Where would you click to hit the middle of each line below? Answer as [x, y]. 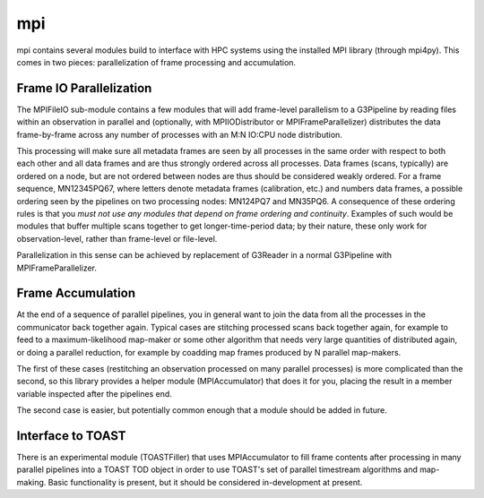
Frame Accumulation [76, 293]
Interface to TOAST [71, 436]
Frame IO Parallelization [84, 88]
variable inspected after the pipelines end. [94, 393]
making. [31, 482]
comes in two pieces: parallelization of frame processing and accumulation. [156, 62]
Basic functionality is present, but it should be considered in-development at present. [205, 482]
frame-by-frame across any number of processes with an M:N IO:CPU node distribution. [179, 134]
